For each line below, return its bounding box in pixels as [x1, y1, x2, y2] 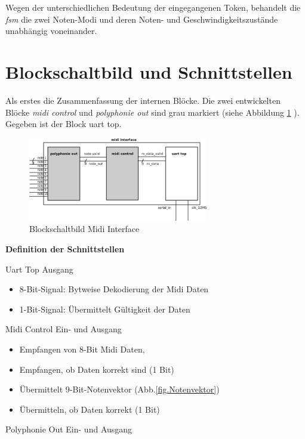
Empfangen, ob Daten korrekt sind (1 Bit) [19, 363, 174, 375]
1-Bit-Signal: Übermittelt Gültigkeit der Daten [19, 302, 190, 315]
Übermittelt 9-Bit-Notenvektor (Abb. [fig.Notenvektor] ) [19, 383, 220, 395]
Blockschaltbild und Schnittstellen [5, 59, 292, 84]
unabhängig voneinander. [5, 24, 97, 37]
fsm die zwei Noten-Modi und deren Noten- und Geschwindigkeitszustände [5, 13, 278, 25]
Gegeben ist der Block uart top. [5, 118, 122, 130]
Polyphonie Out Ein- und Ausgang [5, 423, 133, 435]
